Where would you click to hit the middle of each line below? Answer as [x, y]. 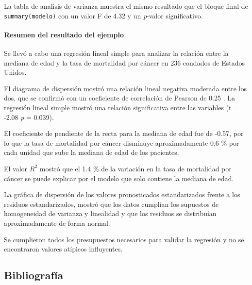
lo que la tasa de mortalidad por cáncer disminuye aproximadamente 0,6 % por [122, 142]
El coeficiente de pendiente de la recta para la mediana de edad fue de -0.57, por [124, 133]
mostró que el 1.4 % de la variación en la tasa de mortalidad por [135, 168]
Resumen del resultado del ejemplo [64, 34]
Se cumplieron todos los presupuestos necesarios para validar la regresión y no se [124, 239]
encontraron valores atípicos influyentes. [63, 249]
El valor [16, 168]
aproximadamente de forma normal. [57, 223]
